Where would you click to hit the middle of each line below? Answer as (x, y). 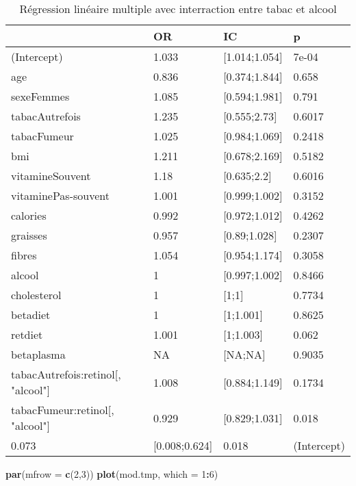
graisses (29, 235)
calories (29, 215)
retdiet (27, 334)
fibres (24, 255)
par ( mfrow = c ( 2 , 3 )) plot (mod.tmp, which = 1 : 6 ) (112, 474)
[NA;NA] (244, 354)
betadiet (31, 315)
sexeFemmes (40, 96)
